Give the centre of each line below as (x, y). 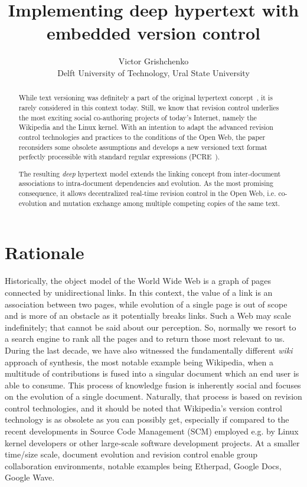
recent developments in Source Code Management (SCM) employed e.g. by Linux (152, 431)
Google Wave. (30, 477)
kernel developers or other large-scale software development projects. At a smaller (152, 442)
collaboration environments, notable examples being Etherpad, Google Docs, (143, 465)
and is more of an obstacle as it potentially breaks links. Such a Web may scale (148, 316)
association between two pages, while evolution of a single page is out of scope (146, 304)
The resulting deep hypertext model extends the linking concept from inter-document (150, 173)
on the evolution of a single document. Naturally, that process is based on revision (153, 396)
